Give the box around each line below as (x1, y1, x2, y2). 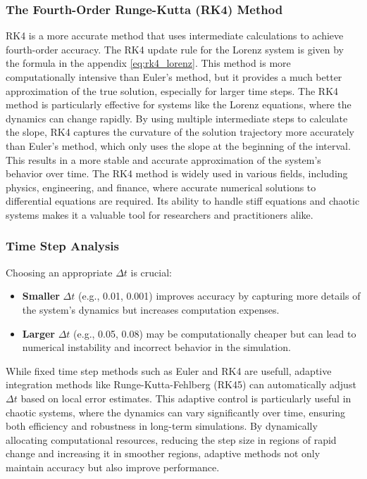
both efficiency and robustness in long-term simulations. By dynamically (6, 419, 318, 433)
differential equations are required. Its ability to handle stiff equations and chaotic (6, 193, 360, 208)
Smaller (22, 288, 60, 303)
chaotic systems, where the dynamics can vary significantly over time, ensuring (6, 404, 346, 419)
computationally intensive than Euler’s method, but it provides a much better (6, 70, 342, 84)
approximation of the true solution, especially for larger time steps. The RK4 (6, 83, 339, 98)
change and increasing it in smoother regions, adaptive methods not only (6, 446, 321, 461)
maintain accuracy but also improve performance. (6, 459, 220, 474)
